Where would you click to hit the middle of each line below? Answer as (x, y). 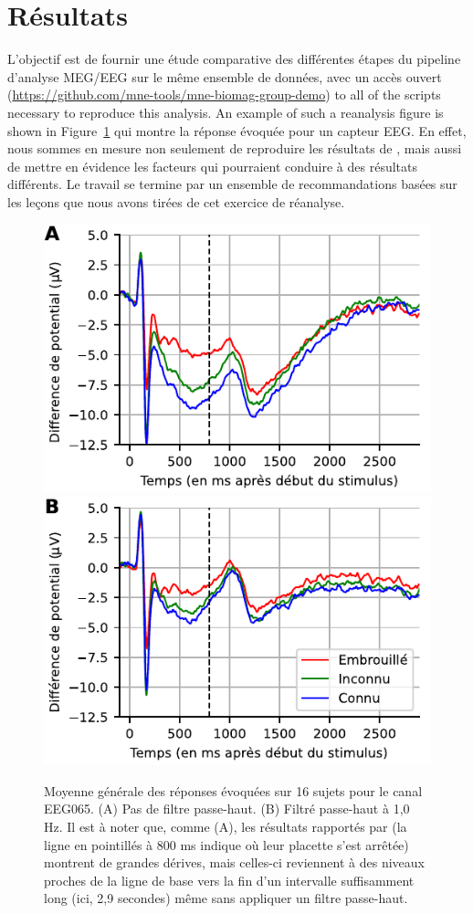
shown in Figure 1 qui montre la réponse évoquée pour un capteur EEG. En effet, (237, 130)
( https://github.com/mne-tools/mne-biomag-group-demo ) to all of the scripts (224, 95)
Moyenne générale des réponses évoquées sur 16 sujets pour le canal (233, 790)
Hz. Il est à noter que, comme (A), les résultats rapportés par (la (226, 826)
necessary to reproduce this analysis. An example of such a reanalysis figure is (226, 112)
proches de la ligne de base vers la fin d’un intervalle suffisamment (229, 880)
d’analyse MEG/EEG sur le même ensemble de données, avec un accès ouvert (225, 76)
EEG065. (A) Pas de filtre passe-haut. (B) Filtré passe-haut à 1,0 (227, 809)
